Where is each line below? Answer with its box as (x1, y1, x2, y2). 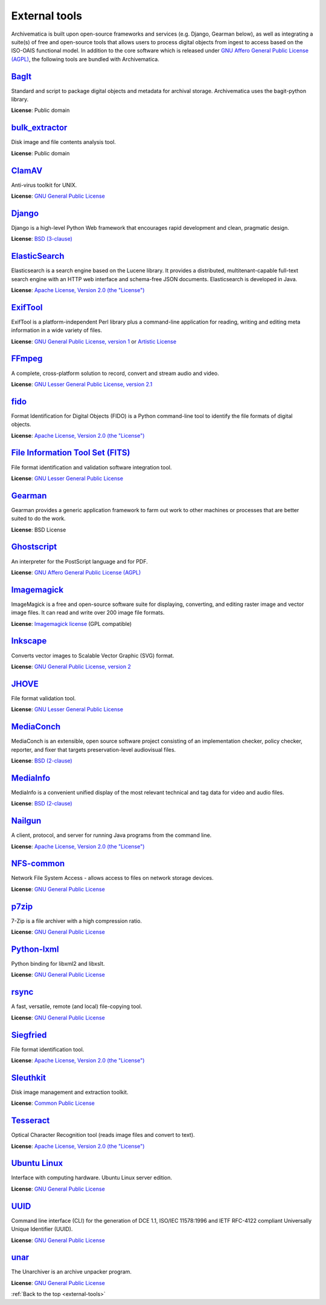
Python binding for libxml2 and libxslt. (11, 960, 105, 967)
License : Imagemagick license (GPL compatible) (11, 620, 132, 627)
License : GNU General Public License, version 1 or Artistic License (11, 337, 177, 345)
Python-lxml (11, 944, 59, 954)
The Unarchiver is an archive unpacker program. (11, 1268, 132, 1275)
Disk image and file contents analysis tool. (11, 138, 116, 146)
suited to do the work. (11, 515, 66, 522)
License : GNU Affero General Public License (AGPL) (11, 568, 141, 576)
